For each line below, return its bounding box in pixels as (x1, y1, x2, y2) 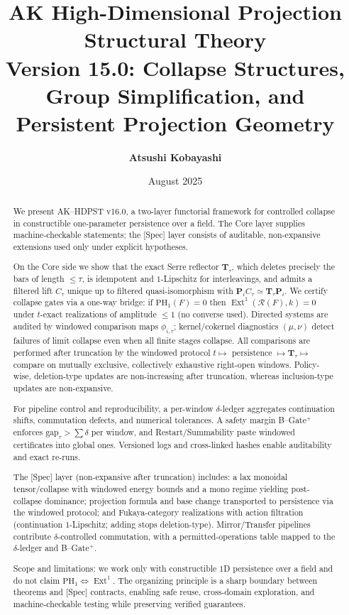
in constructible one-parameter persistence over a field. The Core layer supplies (13, 217, 305, 229)
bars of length (13, 273, 65, 285)
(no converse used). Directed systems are (177, 308, 328, 320)
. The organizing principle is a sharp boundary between (113, 574, 318, 586)
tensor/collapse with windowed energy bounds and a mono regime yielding (13, 483, 289, 495)
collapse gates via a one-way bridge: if (13, 296, 153, 308)
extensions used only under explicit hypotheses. (13, 240, 188, 252)
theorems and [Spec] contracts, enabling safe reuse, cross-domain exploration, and (13, 586, 315, 598)
